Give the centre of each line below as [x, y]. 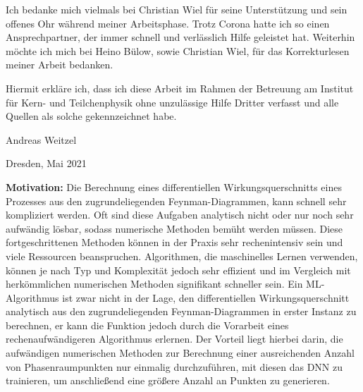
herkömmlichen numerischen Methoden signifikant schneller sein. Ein [154, 284]
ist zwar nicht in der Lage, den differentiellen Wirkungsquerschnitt [206, 297]
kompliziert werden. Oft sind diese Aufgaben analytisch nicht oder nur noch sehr [180, 215]
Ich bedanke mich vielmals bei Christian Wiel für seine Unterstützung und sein [177, 9]
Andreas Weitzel [41, 139]
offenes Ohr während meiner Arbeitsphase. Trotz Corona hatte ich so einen [168, 23]
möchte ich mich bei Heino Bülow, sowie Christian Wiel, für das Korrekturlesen [178, 50]
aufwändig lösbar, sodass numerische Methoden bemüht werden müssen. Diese [174, 228]
